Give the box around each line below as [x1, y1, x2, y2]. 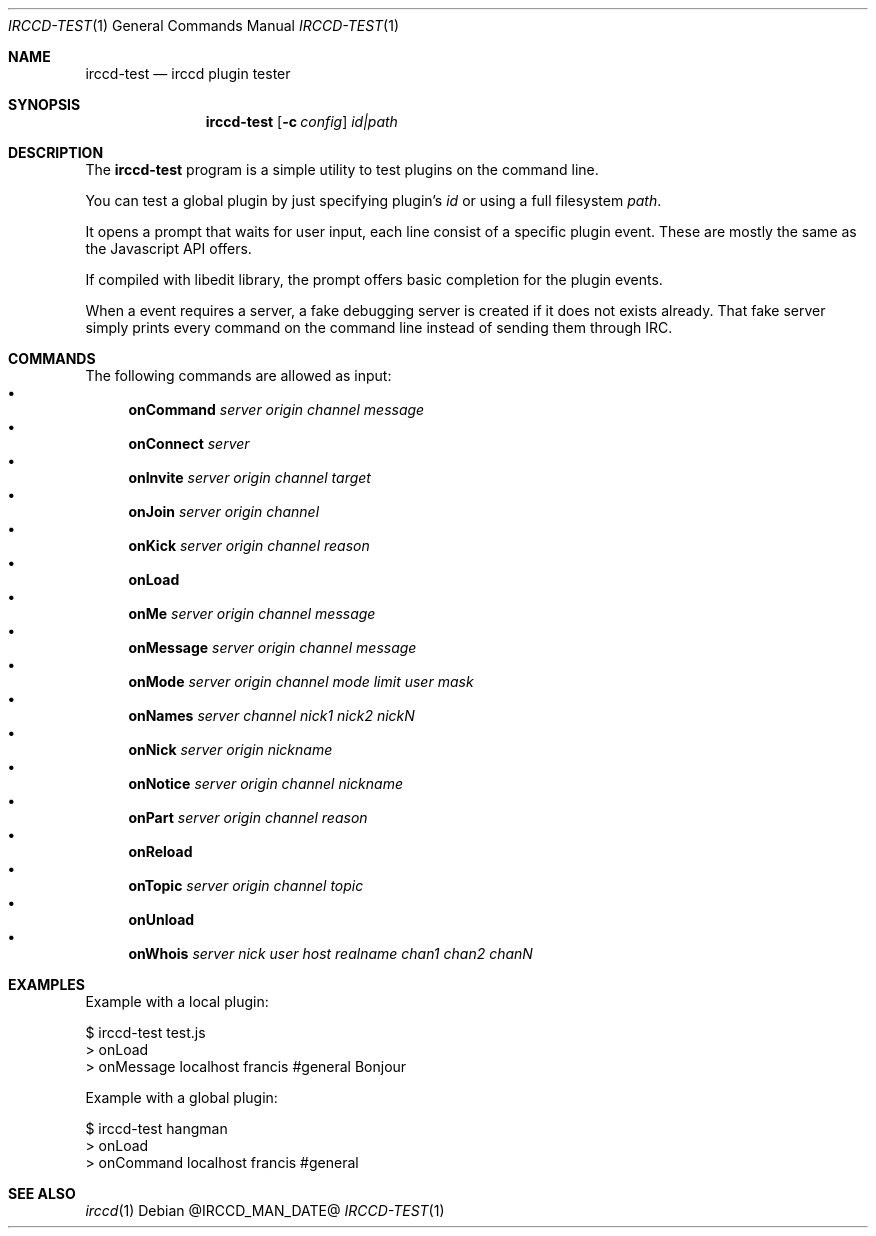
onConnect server [128, 435, 250, 452]
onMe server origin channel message [128, 605, 376, 622]
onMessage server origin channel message [128, 639, 417, 656]
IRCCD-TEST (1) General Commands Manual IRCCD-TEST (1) [8, 17, 400, 34]
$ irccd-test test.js [85, 1024, 206, 1041]
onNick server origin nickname [128, 741, 333, 758]
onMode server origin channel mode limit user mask [128, 673, 474, 690]
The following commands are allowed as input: [85, 367, 392, 384]
